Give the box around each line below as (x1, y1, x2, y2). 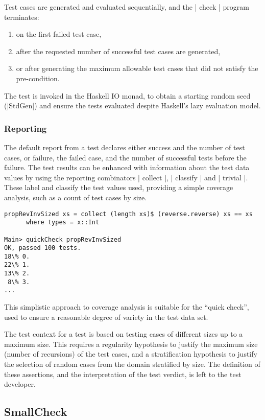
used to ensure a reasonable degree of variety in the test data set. (4, 311, 208, 322)
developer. (4, 379, 36, 389)
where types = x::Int (26, 219, 100, 226)
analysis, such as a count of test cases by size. (4, 192, 147, 202)
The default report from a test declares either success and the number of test (4, 142, 245, 152)
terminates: (4, 11, 39, 22)
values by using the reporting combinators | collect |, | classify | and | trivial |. (4, 172, 248, 182)
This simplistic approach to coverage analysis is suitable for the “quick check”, (4, 301, 249, 312)
